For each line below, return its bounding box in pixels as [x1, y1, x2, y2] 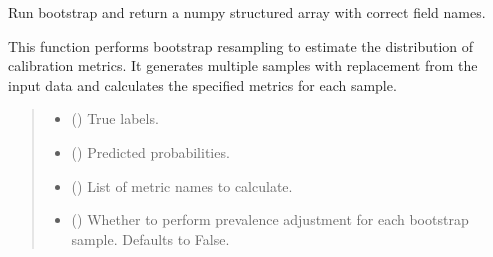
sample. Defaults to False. [71, 228, 230, 249]
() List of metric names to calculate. [71, 175, 293, 196]
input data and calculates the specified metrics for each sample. [8, 74, 397, 95]
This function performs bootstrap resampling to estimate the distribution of [8, 35, 474, 56]
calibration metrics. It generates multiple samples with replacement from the [8, 55, 478, 76]
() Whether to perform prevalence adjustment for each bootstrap [71, 209, 469, 230]
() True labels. [71, 108, 159, 129]
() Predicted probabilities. [71, 141, 230, 162]
